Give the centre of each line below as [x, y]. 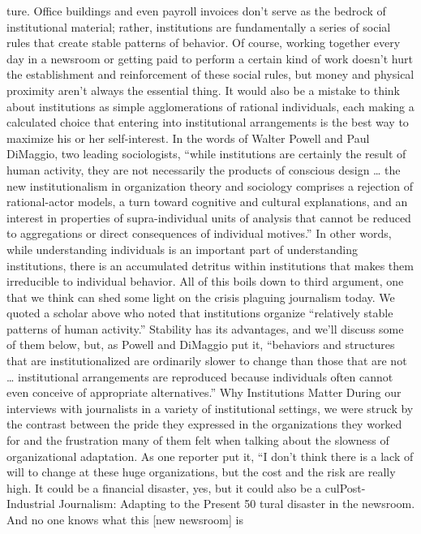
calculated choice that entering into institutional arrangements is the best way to [208, 122]
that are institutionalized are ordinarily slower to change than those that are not [207, 361]
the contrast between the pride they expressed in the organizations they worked [204, 424]
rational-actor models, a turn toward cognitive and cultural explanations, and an [207, 202]
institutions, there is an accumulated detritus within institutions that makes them [210, 265]
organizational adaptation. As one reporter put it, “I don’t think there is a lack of [210, 456]
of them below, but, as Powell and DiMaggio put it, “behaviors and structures [201, 345]
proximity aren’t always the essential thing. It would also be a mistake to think [204, 90]
